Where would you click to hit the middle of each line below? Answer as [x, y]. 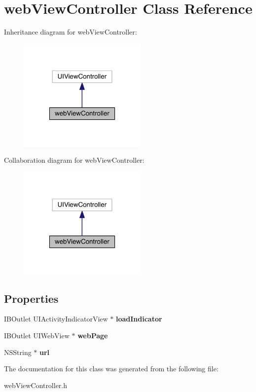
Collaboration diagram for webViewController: [74, 160]
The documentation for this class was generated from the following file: [111, 369]
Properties [31, 298]
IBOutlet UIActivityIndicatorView [56, 319]
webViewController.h [36, 385]
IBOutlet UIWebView [37, 336]
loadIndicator [139, 319]
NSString [18, 352]
